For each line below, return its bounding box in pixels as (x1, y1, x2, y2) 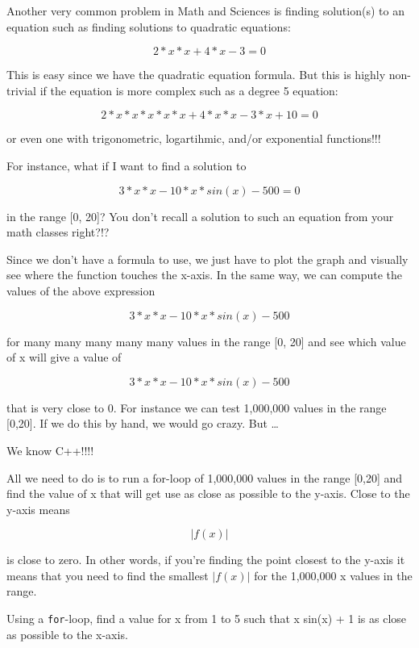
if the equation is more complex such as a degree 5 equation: (39, 82, 338, 98)
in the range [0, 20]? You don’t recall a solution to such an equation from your (6, 207, 394, 224)
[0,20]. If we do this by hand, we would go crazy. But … (6, 415, 279, 432)
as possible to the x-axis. (6, 625, 128, 642)
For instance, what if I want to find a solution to (6, 157, 247, 173)
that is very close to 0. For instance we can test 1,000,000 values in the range (6, 399, 387, 416)
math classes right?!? (6, 224, 110, 240)
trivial (6, 82, 37, 98)
